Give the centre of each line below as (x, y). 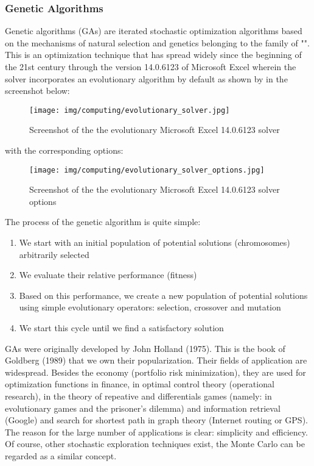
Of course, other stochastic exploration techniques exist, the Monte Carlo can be (155, 444)
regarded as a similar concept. (61, 455)
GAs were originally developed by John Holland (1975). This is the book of (145, 348)
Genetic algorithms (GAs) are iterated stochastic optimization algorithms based (154, 31)
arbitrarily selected (54, 254)
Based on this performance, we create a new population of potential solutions (163, 295)
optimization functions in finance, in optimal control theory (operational (140, 384)
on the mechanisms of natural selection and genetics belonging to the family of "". (157, 42)
